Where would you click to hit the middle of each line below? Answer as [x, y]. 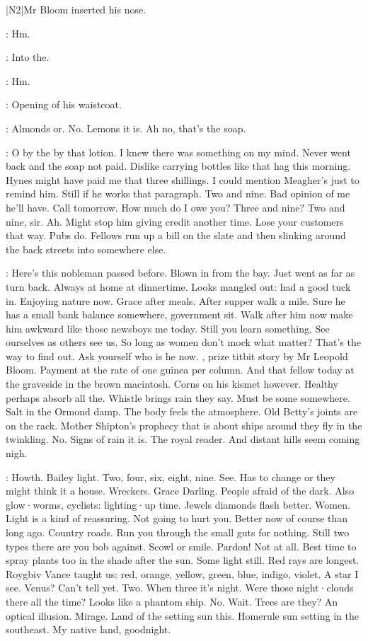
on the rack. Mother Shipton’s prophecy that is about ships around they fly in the [184, 425]
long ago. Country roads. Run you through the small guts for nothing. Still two [178, 532]
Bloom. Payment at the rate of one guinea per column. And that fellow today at [180, 370]
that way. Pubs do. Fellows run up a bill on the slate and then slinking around [176, 235]
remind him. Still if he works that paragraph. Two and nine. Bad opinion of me [178, 194]
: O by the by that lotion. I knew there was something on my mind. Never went [178, 152]
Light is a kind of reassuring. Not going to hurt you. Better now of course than [177, 518]
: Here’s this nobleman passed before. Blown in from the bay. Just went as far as [180, 273]
